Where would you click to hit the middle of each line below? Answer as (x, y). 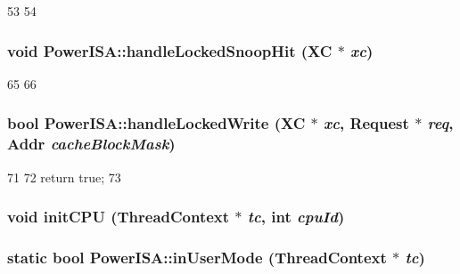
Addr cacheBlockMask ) (91, 144)
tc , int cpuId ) (296, 217)
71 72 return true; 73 (64, 177)
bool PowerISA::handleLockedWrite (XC (156, 123)
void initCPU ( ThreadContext (119, 217)
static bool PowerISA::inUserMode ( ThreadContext (197, 257)
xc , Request (366, 123)
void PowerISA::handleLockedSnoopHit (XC (170, 50)
